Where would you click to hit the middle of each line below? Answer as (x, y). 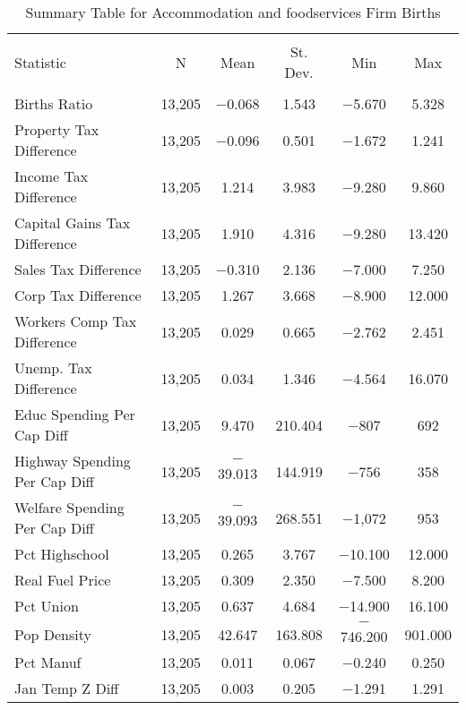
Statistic (40, 62)
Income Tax (52, 176)
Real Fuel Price (63, 580)
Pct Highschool (62, 554)
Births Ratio (54, 103)
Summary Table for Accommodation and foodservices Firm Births (233, 12)
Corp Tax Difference (78, 295)
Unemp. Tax (53, 368)
